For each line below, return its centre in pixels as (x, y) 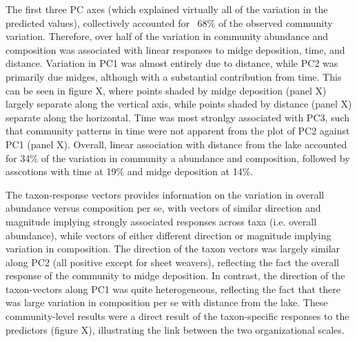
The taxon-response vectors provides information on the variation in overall (165, 194)
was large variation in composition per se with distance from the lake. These (167, 302)
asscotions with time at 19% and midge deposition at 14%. (130, 171)
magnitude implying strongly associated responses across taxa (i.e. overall (161, 221)
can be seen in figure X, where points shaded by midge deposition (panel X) (166, 90)
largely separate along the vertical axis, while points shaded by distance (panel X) (179, 104)
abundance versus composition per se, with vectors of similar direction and (163, 208)
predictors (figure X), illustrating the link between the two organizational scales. (175, 329)
